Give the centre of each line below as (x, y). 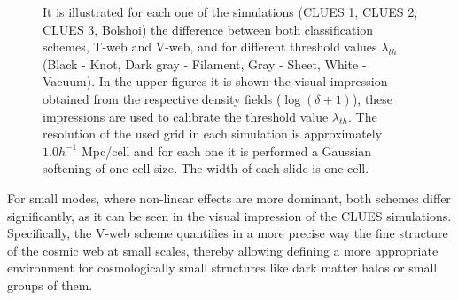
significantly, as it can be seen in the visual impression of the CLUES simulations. (229, 215)
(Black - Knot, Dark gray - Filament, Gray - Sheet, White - (205, 63)
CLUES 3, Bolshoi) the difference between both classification (208, 29)
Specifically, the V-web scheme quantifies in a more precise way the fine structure (228, 233)
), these (373, 98)
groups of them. (50, 284)
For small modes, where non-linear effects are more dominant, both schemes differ (229, 197)
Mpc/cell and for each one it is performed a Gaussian (226, 150)
